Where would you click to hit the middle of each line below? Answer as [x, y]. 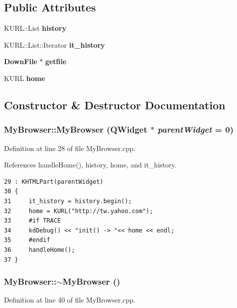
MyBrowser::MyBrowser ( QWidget [76, 129]
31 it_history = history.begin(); [68, 201]
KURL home [25, 78]
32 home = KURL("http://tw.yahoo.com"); [79, 211]
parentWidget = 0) [196, 129]
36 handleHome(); [40, 250]
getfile [56, 61]
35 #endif [27, 240]
